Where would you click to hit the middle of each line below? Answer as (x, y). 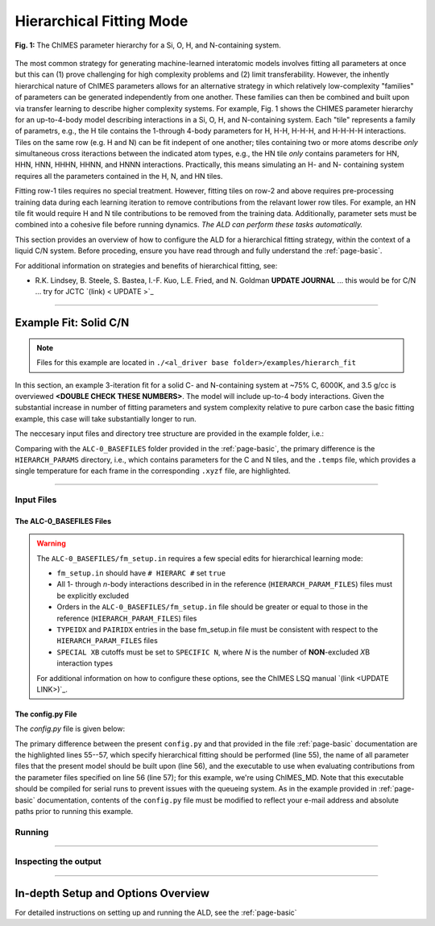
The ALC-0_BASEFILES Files (63, 521)
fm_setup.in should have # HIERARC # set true (141, 573)
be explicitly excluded (93, 596)
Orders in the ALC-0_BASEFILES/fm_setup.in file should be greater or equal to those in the (212, 607)
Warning (51, 543)
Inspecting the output (58, 862)
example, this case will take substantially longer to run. (106, 418)
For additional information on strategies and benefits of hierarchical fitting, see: (146, 265)
